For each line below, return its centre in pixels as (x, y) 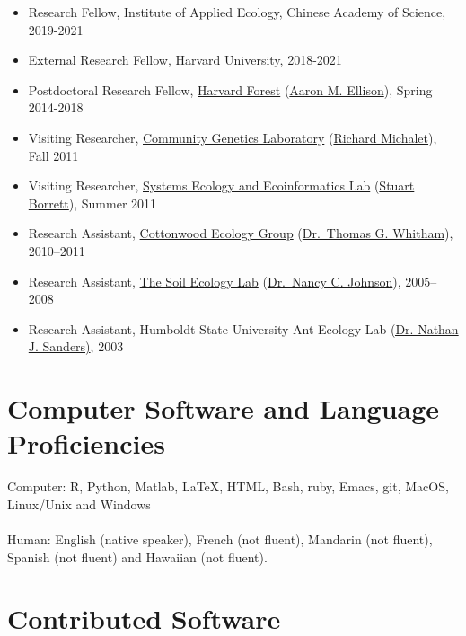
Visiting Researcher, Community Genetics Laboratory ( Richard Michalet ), (233, 137)
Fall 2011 (53, 155)
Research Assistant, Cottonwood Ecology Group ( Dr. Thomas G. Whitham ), (241, 233)
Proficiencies (86, 443)
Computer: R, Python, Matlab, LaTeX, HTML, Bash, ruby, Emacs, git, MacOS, (228, 486)
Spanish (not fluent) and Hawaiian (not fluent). (137, 556)
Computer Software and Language (224, 408)
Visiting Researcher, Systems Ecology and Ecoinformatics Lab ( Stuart (221, 185)
